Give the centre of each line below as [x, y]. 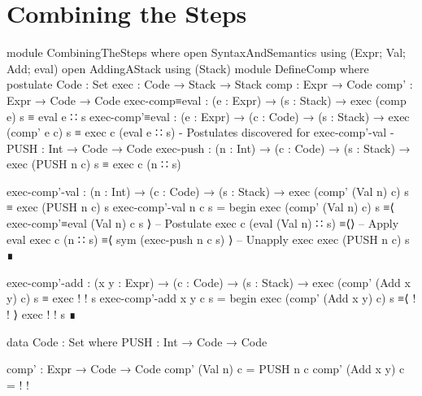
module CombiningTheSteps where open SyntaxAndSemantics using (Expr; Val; [206, 52]
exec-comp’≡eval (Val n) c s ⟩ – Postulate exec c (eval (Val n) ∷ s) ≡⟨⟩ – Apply [203, 223]
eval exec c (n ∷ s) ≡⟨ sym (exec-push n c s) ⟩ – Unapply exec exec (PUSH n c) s [208, 239]
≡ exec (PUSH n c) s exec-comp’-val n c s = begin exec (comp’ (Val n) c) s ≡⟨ [200, 207]
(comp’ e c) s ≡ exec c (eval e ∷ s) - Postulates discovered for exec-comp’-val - [200, 132]
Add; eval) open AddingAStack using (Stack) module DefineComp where [188, 68]
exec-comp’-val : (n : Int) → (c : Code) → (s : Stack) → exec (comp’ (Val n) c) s [208, 191]
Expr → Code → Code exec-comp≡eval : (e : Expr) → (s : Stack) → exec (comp [207, 100]
